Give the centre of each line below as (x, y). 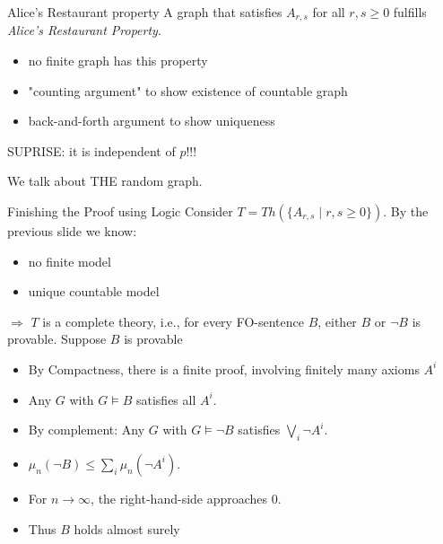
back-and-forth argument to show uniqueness (152, 121)
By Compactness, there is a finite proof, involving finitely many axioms (224, 369)
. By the (406, 211)
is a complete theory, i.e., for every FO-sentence (173, 321)
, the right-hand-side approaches (179, 498)
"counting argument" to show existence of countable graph (188, 90)
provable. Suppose (57, 339)
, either (337, 321)
